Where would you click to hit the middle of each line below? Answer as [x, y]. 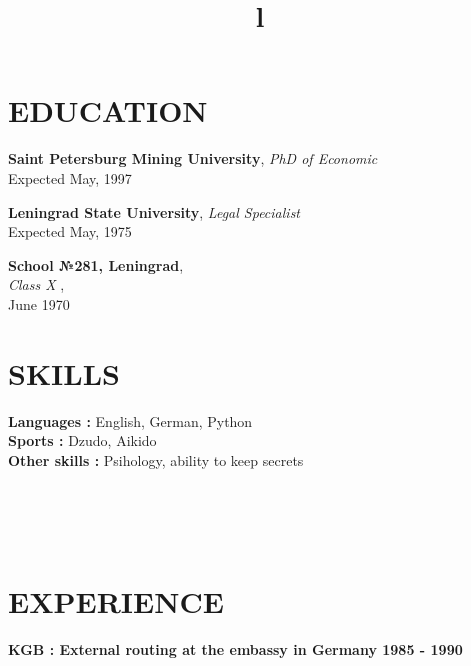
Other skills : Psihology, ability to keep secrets [156, 459]
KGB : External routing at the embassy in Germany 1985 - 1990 [235, 649]
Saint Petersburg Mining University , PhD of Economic [193, 158]
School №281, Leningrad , [96, 264]
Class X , [36, 284]
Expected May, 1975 [70, 231]
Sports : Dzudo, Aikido [82, 440]
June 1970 [39, 303]
